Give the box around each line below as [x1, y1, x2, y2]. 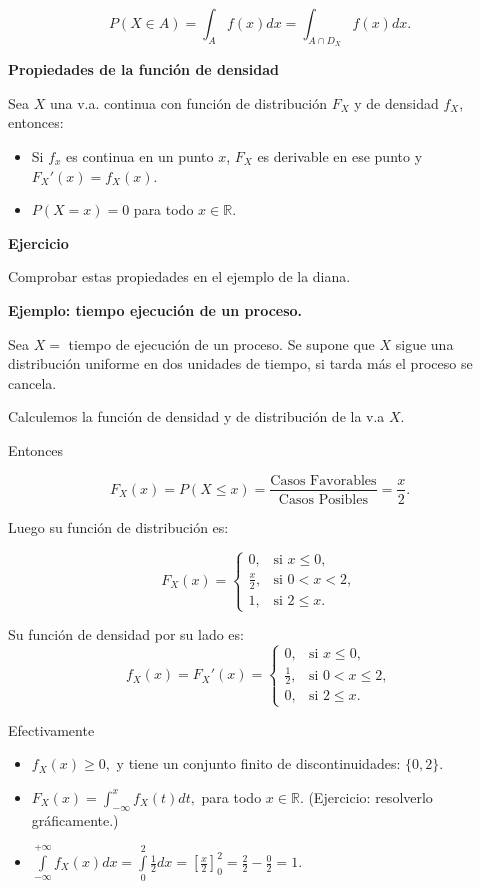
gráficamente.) [31, 809, 119, 830]
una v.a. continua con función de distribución [49, 92, 327, 113]
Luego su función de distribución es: [8, 516, 229, 537]
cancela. [8, 372, 57, 393]
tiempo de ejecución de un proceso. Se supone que [68, 333, 375, 354]
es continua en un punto [66, 145, 214, 166]
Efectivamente [8, 719, 95, 740]
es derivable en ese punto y [257, 145, 423, 166]
